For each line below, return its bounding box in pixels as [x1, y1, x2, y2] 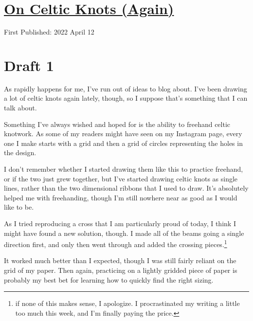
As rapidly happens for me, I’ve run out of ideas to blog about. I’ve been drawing [4, 83, 247, 93]
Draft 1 [4, 55, 54, 75]
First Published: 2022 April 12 [4, 27, 94, 37]
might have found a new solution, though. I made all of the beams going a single [4, 228, 244, 238]
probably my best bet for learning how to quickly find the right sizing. [4, 274, 214, 285]
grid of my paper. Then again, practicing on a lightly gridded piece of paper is [4, 265, 237, 275]
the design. [4, 147, 36, 158]
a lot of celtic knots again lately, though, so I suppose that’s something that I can [4, 93, 248, 103]
